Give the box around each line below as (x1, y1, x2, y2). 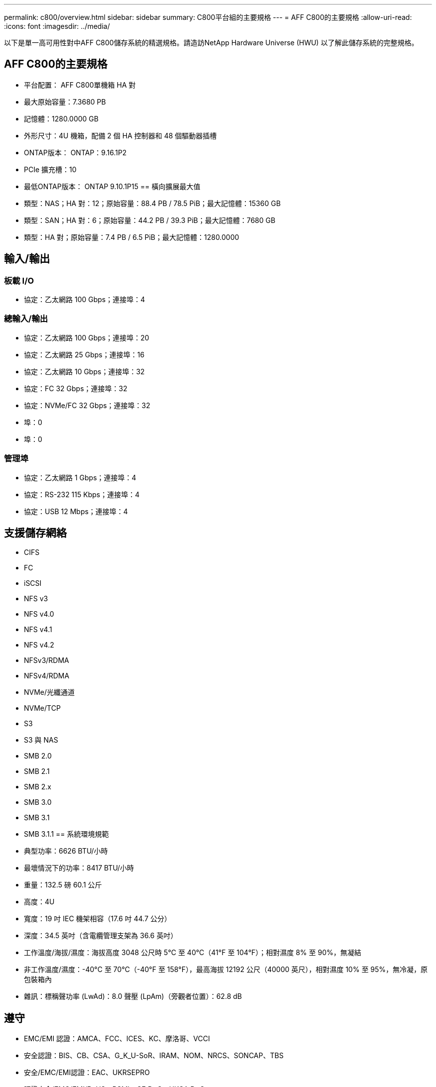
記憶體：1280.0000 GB (24, 114, 99, 123)
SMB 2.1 (24, 767, 50, 776)
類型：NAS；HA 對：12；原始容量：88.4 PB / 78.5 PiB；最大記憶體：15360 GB (24, 199, 281, 208)
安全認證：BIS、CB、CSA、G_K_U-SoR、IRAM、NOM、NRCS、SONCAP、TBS (24, 1051, 284, 1060)
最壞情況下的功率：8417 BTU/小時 (24, 864, 134, 872)
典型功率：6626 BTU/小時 (24, 847, 108, 856)
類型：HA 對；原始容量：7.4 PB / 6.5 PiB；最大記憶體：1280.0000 (24, 232, 239, 241)
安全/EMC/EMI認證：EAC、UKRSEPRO (24, 1068, 150, 1077)
